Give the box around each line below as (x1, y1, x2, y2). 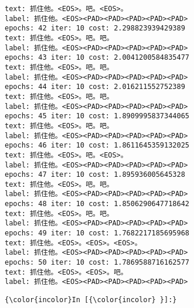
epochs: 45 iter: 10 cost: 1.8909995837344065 (5, 112, 189, 121)
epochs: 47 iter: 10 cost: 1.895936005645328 (5, 170, 185, 179)
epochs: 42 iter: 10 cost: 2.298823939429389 (5, 24, 185, 33)
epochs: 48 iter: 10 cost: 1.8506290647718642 (5, 200, 189, 208)
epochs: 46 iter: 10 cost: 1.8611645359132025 (5, 141, 189, 150)
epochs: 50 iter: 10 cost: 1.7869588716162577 (5, 258, 189, 267)
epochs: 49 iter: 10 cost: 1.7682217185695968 (5, 229, 189, 238)
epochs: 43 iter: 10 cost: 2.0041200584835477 (5, 53, 189, 62)
